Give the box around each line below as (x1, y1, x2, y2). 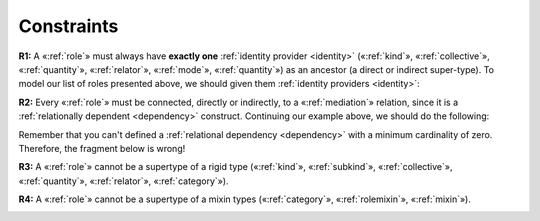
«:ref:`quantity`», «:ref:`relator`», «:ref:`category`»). (18, 175, 229, 187)
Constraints (18, 15, 119, 37)
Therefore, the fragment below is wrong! (18, 142, 186, 154)
